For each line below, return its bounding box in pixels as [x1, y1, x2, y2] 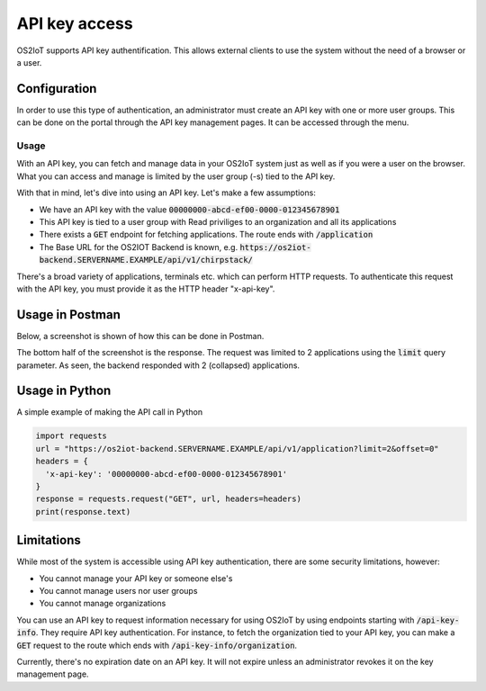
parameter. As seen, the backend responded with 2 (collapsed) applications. [16, 360, 301, 371]
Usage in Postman [16, 307, 121, 322]
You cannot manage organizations [39, 598, 166, 609]
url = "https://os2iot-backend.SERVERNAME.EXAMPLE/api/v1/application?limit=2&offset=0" [35, 444, 440, 453]
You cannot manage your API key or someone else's [39, 572, 233, 584]
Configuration [16, 81, 97, 96]
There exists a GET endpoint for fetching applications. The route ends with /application [39, 229, 373, 240]
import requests [35, 431, 108, 441]
